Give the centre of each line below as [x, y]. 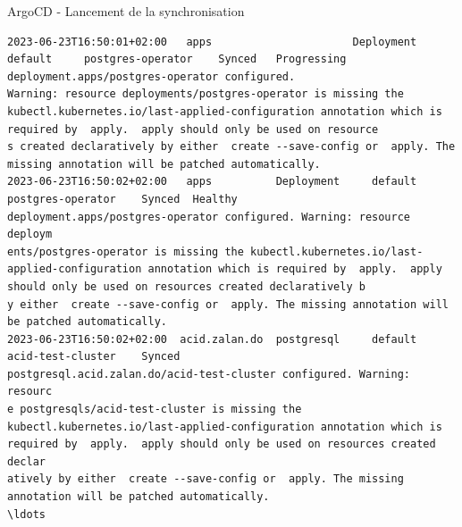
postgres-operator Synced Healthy [122, 199]
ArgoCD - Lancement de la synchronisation [126, 11]
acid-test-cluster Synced [94, 357]
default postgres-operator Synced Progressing [177, 59]
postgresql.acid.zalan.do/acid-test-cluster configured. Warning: [209, 374]
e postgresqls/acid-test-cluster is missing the [155, 410]
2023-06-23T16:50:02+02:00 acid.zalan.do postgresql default [212, 339]
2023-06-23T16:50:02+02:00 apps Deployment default [212, 182]
